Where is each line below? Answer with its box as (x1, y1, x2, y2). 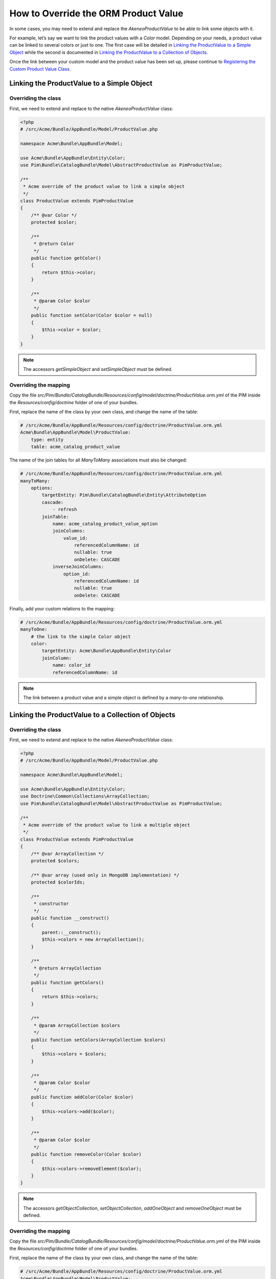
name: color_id (52, 663, 90, 668)
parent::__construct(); (41, 929, 102, 935)
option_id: (63, 571, 90, 577)
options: (31, 485, 53, 491)
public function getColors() (31, 980, 104, 985)
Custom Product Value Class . (9, 65, 71, 72)
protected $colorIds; (31, 879, 85, 885)
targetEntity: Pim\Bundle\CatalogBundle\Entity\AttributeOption (41, 492, 206, 498)
